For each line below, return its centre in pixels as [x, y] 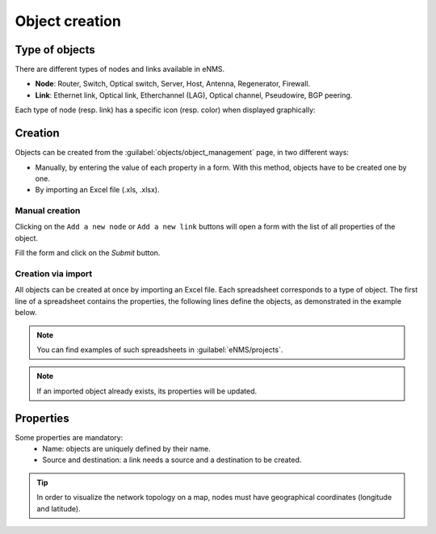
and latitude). [59, 508]
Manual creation [48, 211]
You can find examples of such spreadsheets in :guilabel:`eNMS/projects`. [160, 349]
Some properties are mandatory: [69, 437]
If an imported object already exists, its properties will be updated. [147, 391]
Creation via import [54, 273]
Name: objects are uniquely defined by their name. [126, 449]
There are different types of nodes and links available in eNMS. [120, 69]
